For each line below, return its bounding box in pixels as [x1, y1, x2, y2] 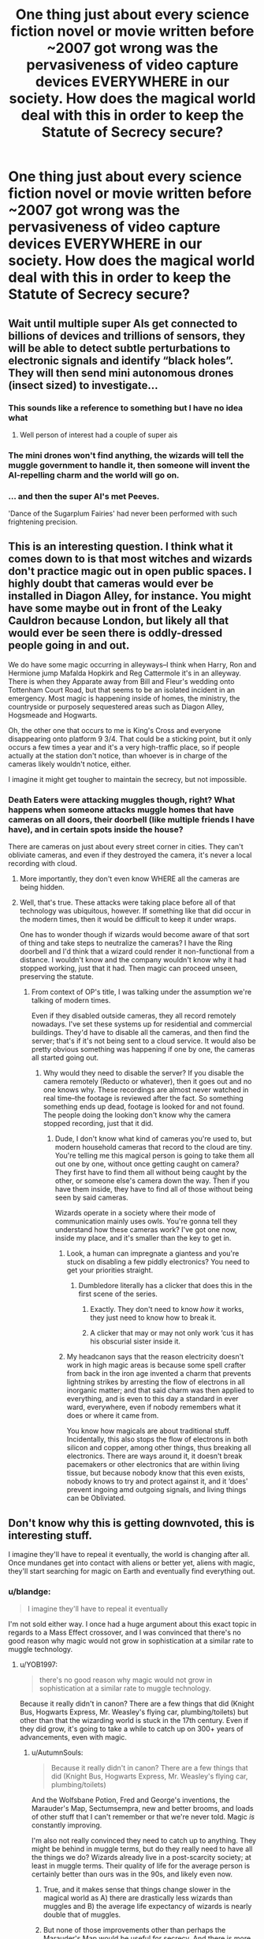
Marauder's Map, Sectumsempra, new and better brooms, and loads [31, 1804, 254, 1813]
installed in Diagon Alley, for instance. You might [8, 589, 251, 603]
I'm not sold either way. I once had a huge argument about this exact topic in [8, 1620, 257, 1629]
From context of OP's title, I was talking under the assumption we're [31, 987, 252, 997]
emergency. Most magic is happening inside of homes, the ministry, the [8, 694, 240, 703]
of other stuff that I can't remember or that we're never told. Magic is [31, 1812, 255, 1822]
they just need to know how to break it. [90, 1313, 217, 1322]
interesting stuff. [8, 1529, 92, 1542]
